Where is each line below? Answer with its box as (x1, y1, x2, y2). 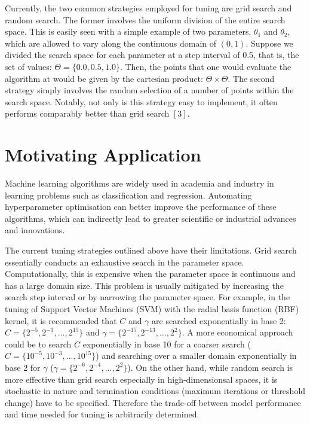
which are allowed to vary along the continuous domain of (5, 36, 217, 49)
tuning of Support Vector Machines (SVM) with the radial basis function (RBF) (5, 303, 299, 315)
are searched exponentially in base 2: (152, 314, 286, 327)
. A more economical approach (182, 326, 293, 338)
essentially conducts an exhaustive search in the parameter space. (5, 255, 244, 268)
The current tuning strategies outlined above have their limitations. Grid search (5, 244, 297, 257)
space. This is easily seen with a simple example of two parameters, (5, 25, 251, 38)
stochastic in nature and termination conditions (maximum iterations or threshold (5, 385, 306, 397)
